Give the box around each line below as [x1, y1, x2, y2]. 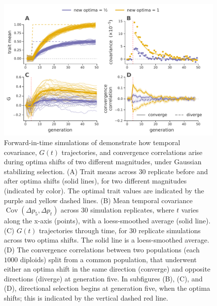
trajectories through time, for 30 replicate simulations [38, 225, 201, 235]
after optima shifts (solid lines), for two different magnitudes [4, 176, 187, 186]
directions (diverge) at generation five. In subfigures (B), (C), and [4, 273, 203, 283]
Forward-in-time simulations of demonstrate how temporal [4, 137, 181, 148]
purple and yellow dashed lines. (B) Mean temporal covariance [4, 195, 193, 205]
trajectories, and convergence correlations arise [61, 147, 203, 157]
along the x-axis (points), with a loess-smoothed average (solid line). [4, 215, 211, 226]
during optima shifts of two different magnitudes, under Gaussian [4, 156, 202, 167]
